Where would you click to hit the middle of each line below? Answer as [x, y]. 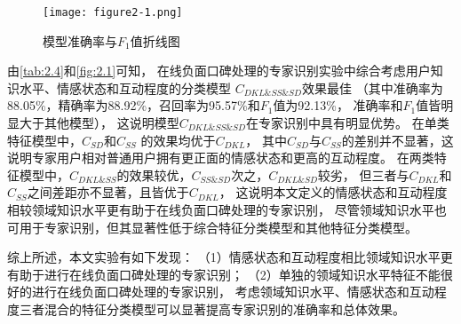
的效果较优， [154, 174]
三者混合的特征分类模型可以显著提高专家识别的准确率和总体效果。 [212, 308]
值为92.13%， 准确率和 [338, 105]
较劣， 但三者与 [363, 174]
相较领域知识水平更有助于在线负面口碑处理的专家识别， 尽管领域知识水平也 [227, 209]
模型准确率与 [80, 40]
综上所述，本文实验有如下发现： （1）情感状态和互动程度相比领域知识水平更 [230, 257]
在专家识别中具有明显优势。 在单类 [348, 123]
